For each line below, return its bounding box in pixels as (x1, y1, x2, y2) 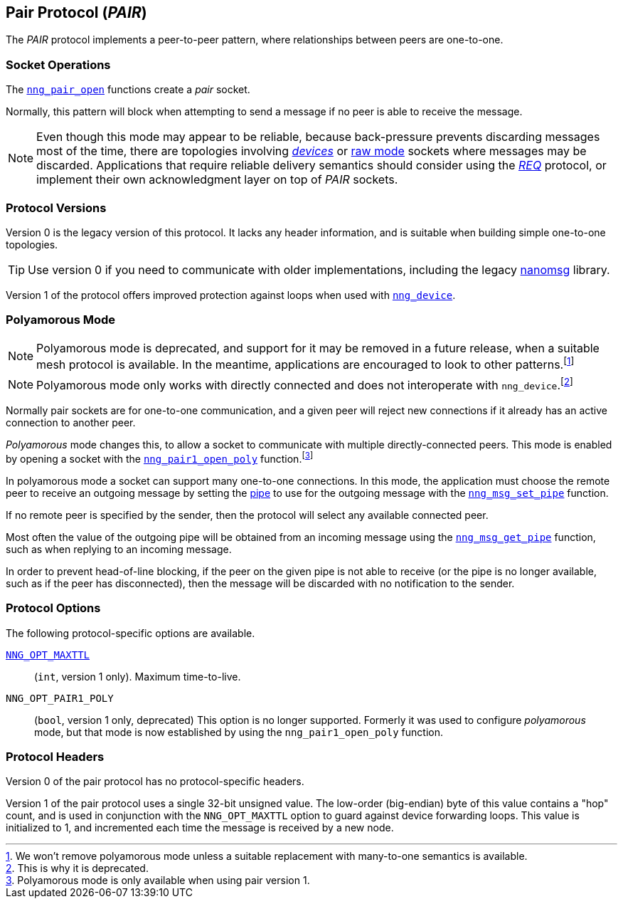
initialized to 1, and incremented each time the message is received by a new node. (6, 821, 394, 834)
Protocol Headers (6, 750, 105, 764)
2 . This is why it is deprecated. (6, 862, 149, 875)
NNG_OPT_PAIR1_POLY (6, 692, 114, 704)
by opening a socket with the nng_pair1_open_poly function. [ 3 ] (6, 451, 314, 465)
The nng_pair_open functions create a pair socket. (6, 83, 250, 96)
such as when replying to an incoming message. (6, 542, 232, 555)
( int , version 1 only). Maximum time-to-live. (34, 670, 241, 683)
